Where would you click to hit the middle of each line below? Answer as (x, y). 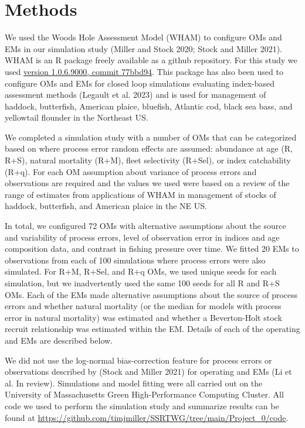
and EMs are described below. (59, 340)
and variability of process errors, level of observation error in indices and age (142, 237)
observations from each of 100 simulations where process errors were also (135, 260)
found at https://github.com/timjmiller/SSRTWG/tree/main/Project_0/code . (147, 417)
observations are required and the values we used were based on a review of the (147, 183)
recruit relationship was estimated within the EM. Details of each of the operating (152, 329)
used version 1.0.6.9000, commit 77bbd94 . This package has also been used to (144, 71)
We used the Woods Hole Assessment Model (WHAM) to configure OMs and (143, 37)
